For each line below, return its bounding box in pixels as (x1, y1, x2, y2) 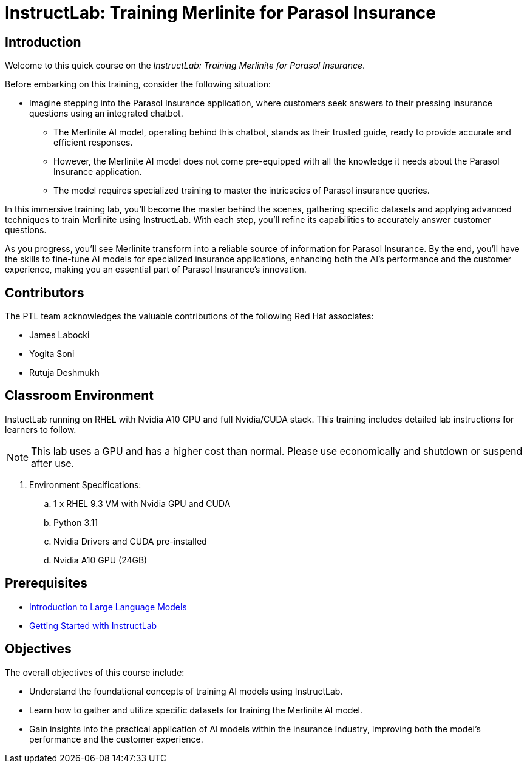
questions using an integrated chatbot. (29, 108, 183, 119)
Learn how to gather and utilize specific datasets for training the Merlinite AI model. (29, 704, 362, 715)
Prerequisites (5, 576, 87, 591)
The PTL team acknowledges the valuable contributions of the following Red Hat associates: (5, 311, 374, 322)
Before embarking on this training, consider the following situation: (5, 79, 271, 90)
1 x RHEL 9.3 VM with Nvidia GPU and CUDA (53, 498, 231, 509)
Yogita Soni (29, 348, 75, 359)
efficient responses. (53, 137, 133, 148)
